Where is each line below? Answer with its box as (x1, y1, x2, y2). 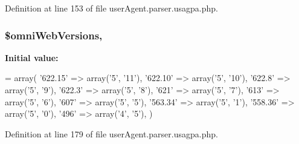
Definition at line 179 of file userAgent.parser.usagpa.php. (5, 127, 218, 140)
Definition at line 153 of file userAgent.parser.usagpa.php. (5, 2, 218, 14)
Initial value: (5, 51, 59, 64)
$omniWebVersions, (5, 27, 103, 42)
